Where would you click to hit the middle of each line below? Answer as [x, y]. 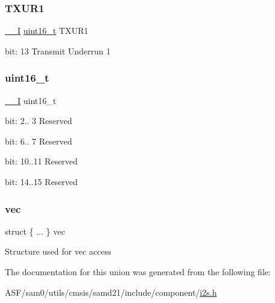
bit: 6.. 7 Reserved [39, 141]
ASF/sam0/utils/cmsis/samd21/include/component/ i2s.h [111, 292]
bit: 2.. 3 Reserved [39, 121]
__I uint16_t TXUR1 [47, 31]
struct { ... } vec [35, 231]
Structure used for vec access [58, 251]
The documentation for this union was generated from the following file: [138, 272]
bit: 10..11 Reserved [41, 161]
